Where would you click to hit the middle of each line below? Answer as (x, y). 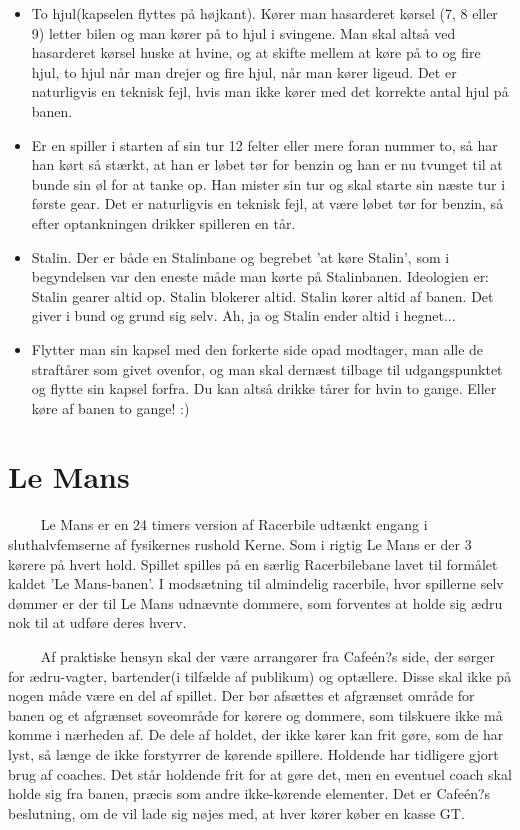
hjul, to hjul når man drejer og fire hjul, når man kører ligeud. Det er (244, 71)
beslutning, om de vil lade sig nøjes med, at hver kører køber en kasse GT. (236, 812)
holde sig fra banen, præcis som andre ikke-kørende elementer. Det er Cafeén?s (249, 793)
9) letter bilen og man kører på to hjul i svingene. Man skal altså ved (243, 32)
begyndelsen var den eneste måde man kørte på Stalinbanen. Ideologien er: (260, 276)
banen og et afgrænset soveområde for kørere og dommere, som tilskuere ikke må (255, 714)
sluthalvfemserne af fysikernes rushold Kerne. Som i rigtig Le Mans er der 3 (240, 544)
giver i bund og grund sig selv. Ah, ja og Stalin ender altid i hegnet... (243, 315)
